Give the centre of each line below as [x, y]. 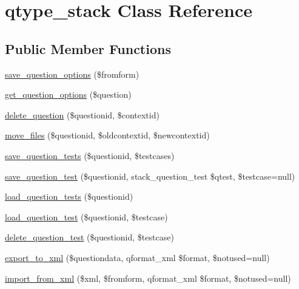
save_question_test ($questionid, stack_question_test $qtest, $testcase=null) [150, 176]
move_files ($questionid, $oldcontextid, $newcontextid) [107, 135]
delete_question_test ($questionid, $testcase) [89, 237]
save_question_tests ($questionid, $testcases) [90, 155]
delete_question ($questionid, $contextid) [82, 114]
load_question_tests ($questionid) [69, 196]
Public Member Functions [88, 48]
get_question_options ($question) [68, 94]
